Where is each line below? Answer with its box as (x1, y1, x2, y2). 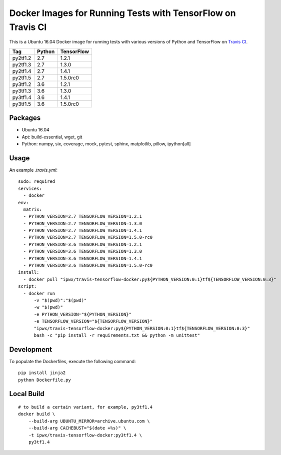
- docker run (23, 290, 55, 296)
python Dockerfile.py (18, 377, 71, 383)
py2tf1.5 (12, 74, 31, 81)
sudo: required (18, 179, 55, 184)
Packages (9, 114, 41, 122)
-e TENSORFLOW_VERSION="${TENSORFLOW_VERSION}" (33, 319, 152, 324)
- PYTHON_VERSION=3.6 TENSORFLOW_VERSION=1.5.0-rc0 (23, 263, 152, 268)
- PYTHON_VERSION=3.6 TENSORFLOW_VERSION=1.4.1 (23, 255, 142, 261)
